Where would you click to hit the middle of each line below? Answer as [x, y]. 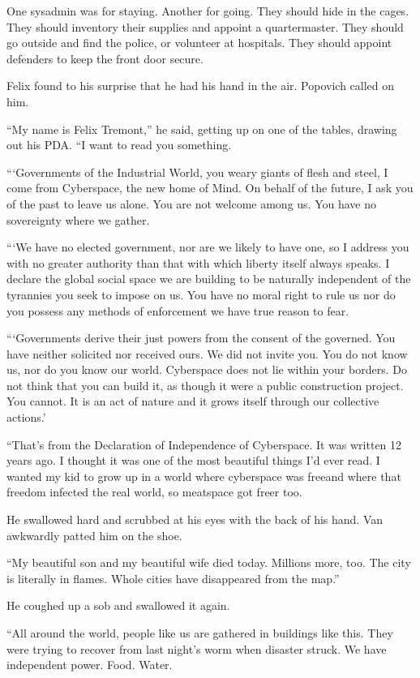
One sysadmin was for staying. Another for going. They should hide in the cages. [208, 11]
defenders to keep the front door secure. [105, 58]
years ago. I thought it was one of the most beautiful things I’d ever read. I [193, 460]
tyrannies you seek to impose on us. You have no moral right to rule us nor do [201, 294]
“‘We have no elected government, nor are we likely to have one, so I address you [208, 247]
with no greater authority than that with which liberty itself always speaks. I [198, 262]
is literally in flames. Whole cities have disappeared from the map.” [173, 578]
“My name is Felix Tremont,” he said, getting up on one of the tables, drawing [202, 129]
